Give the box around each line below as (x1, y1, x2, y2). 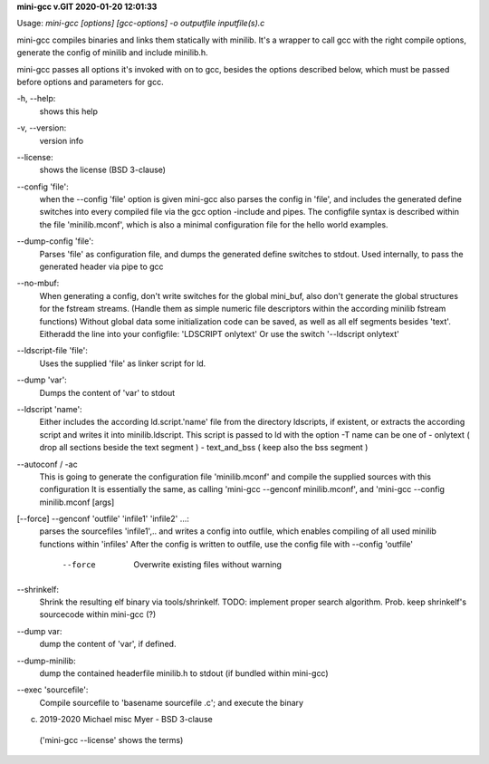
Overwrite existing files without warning (133, 559, 283, 570)
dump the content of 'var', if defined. (39, 639, 177, 650)
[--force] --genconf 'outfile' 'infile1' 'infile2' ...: (16, 513, 190, 525)
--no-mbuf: (16, 277, 60, 289)
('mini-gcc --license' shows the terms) (39, 734, 184, 745)
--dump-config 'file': (16, 236, 94, 247)
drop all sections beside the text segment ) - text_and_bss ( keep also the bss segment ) (39, 442, 369, 453)
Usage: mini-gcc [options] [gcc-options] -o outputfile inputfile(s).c (16, 18, 265, 29)
